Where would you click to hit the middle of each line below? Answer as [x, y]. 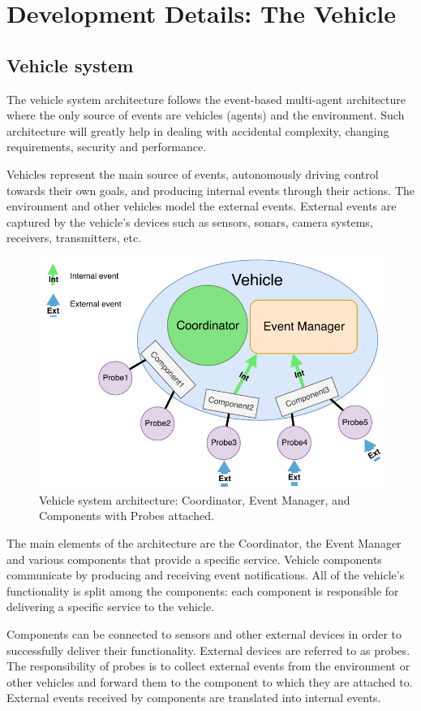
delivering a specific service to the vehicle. [111, 607]
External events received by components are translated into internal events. [194, 698]
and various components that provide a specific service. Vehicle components [194, 559]
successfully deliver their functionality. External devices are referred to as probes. [208, 650]
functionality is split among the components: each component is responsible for [203, 590]
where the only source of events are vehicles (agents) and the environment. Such [206, 115]
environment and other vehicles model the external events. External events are [202, 206]
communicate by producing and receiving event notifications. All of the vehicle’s [206, 575]
